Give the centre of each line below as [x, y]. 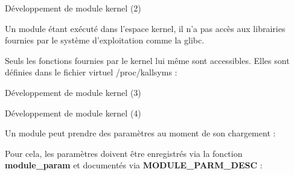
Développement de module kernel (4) [73, 113]
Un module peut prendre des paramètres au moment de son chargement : [140, 133]
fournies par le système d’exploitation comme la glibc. [105, 40]
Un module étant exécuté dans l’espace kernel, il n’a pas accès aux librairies [145, 28]
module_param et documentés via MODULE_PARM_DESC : [134, 165]
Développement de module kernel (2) [73, 8]
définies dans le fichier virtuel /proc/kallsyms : [91, 72]
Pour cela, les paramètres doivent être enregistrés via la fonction [124, 153]
